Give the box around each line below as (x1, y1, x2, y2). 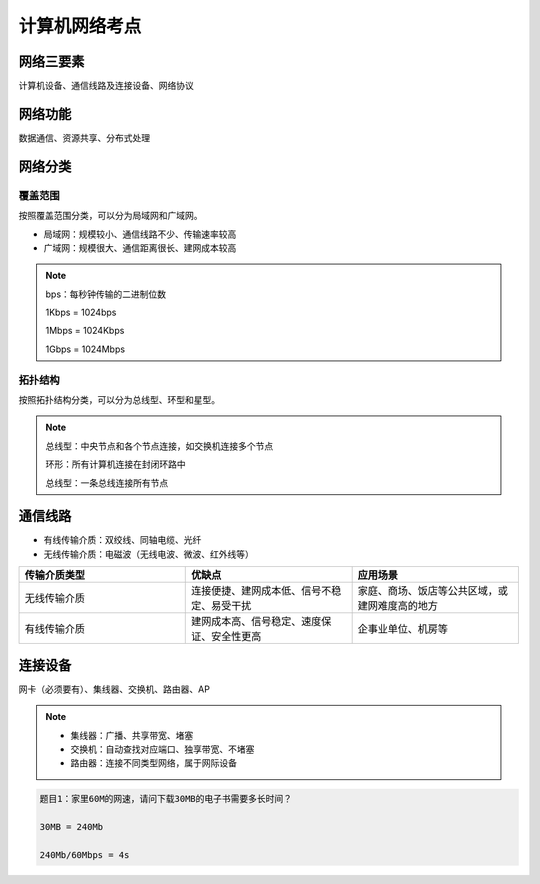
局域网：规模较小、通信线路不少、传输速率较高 (43, 228, 237, 240)
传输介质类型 (24, 568, 85, 582)
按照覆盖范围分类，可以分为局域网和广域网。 (18, 210, 203, 222)
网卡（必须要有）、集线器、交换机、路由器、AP (18, 683, 210, 695)
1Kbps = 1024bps (45, 306, 117, 319)
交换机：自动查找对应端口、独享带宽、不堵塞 (70, 743, 255, 755)
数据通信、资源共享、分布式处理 (18, 131, 150, 144)
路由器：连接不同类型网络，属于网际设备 (70, 757, 237, 769)
